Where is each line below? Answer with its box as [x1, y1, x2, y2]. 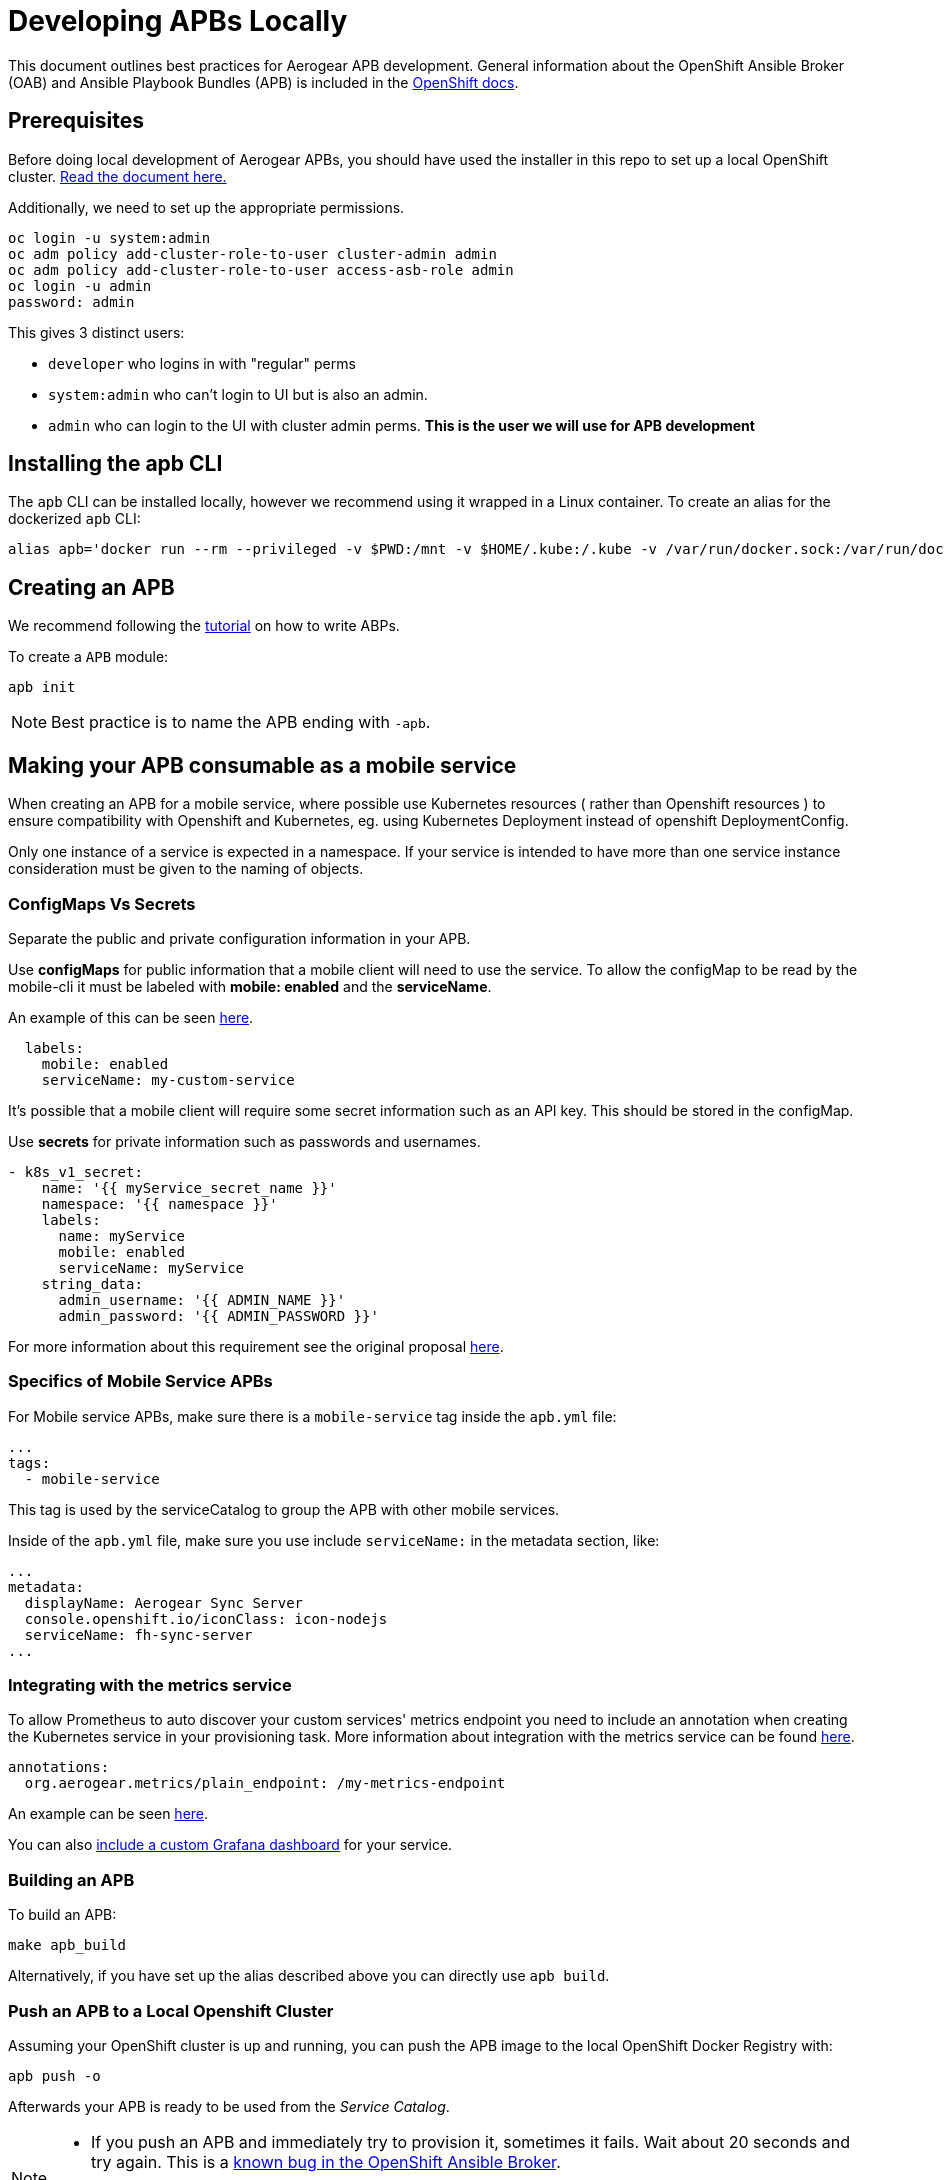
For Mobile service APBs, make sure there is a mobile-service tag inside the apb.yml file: [8, 1407, 617, 1425]
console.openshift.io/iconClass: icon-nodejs [24, 1610, 388, 1627]
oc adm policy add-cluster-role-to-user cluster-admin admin [8, 245, 497, 262]
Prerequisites [8, 108, 144, 134]
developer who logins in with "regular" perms [48, 354, 356, 372]
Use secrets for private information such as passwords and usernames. [8, 1132, 481, 1150]
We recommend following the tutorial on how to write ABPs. [8, 617, 400, 635]
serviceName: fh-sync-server [24, 1626, 253, 1643]
